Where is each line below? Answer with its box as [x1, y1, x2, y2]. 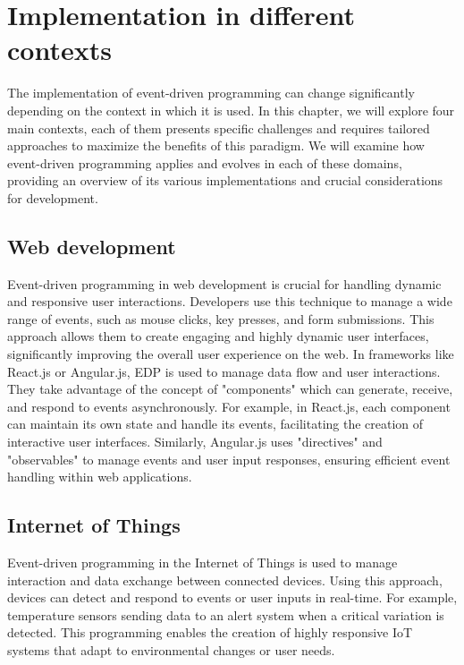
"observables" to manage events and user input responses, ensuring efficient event [7, 449, 451, 468]
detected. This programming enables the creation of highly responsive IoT [7, 623, 413, 642]
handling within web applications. [7, 467, 192, 486]
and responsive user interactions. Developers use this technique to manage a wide [7, 292, 452, 311]
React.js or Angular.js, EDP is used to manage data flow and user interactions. [7, 362, 441, 380]
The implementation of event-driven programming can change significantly [7, 83, 415, 102]
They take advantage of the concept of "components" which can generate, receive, [7, 379, 453, 398]
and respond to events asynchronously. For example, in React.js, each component [7, 396, 451, 415]
